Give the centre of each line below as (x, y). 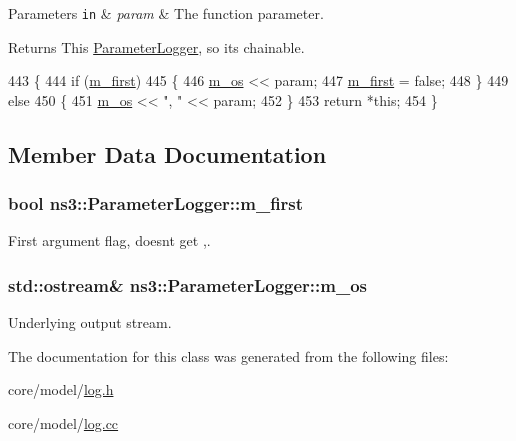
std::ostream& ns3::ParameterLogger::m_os (188, 284)
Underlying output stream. (90, 322)
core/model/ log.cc (63, 423)
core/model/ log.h (61, 389)
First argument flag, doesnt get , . (109, 240)
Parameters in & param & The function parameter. (166, 13)
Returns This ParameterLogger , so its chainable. (156, 46)
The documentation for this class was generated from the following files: (228, 355)
